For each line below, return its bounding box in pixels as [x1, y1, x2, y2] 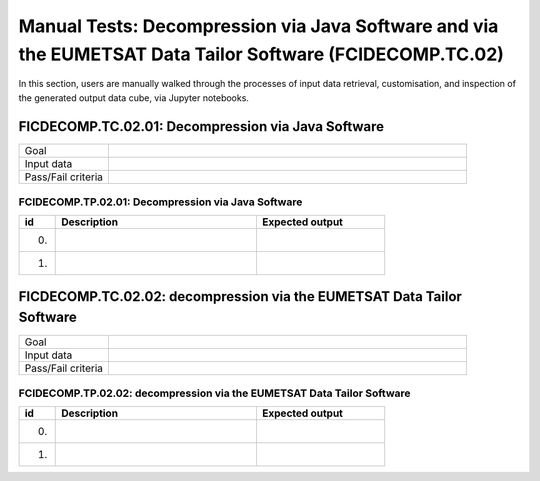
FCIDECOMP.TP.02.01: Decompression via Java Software [18, 195, 303, 209]
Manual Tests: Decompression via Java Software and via [18, 15, 499, 37]
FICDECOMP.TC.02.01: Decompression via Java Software [18, 118, 385, 135]
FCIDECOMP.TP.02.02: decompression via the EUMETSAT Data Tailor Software [18, 386, 411, 400]
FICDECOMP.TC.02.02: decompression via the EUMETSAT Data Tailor [18, 288, 462, 305]
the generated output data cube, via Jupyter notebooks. [18, 91, 250, 104]
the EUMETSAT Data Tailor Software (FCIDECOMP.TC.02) [18, 43, 505, 65]
